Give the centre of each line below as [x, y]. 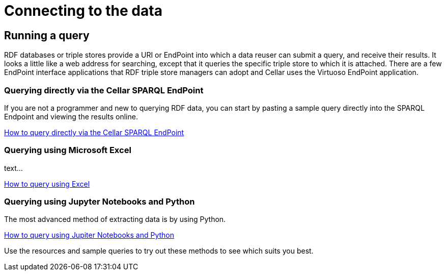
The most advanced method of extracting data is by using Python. [115, 219]
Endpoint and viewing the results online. [71, 116]
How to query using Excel [47, 184]
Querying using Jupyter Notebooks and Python [100, 202]
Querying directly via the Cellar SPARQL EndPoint [104, 90]
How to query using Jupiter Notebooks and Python [89, 235]
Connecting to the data [83, 11]
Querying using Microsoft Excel [68, 150]
